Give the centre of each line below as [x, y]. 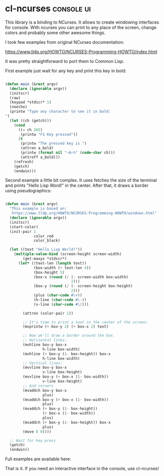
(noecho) [18, 107]
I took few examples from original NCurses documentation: [65, 42]
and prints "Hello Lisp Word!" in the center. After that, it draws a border [77, 185]
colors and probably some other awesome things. [55, 32]
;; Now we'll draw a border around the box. [69, 336]
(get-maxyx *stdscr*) [45, 259]
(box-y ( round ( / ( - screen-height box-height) [83, 286]
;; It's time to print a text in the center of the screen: [85, 322]
